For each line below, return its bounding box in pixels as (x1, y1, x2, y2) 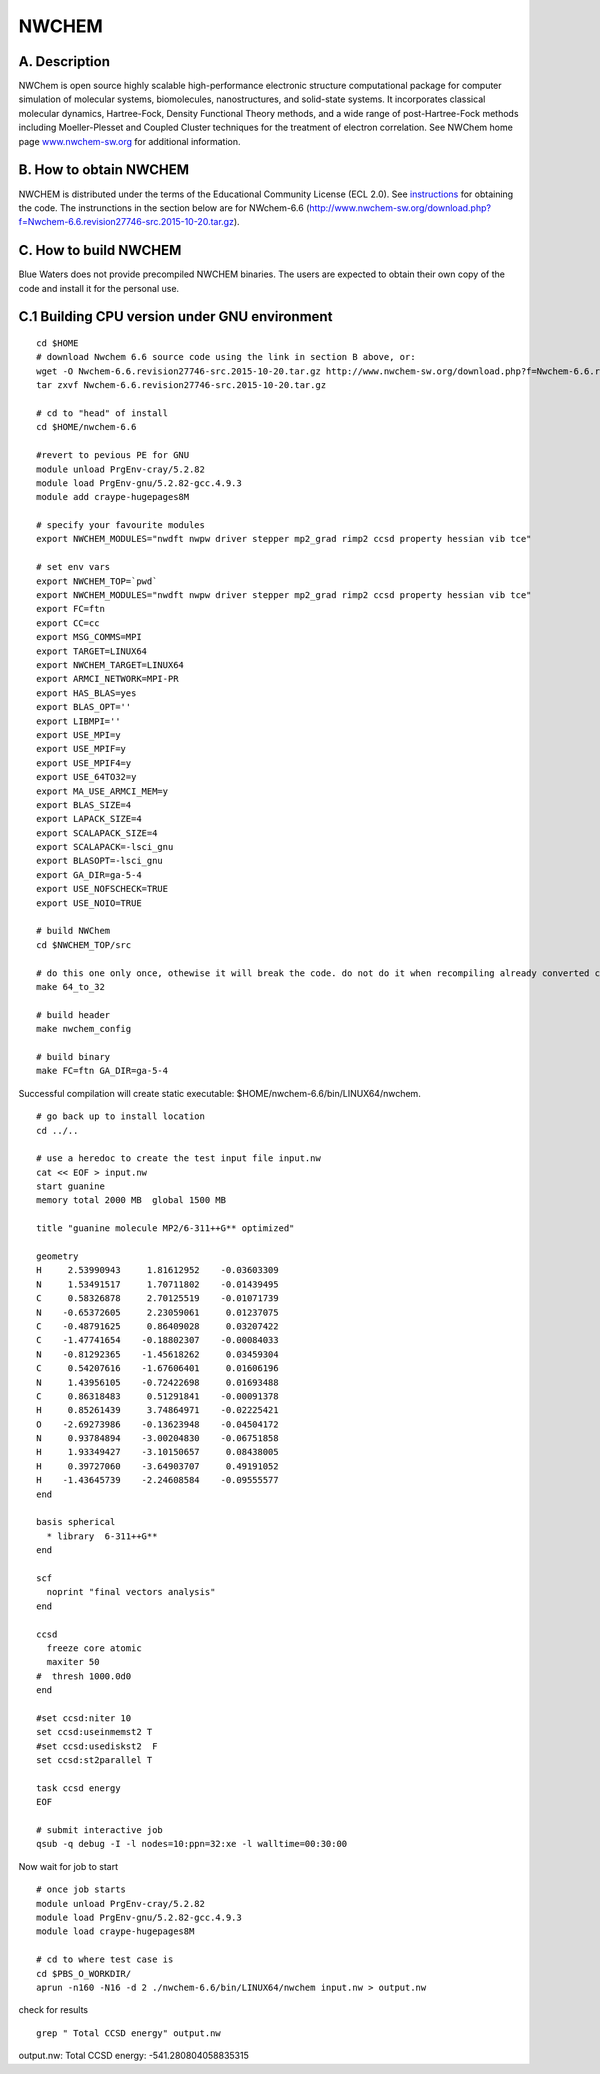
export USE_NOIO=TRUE (36, 897, 142, 909)
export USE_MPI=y (36, 729, 121, 740)
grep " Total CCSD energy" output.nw (36, 2027, 222, 2039)
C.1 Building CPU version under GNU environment (18, 308, 333, 325)
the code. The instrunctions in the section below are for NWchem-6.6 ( (18, 201, 310, 214)
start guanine (36, 1181, 105, 1192)
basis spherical (36, 1516, 116, 1528)
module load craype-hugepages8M (36, 1926, 195, 1937)
